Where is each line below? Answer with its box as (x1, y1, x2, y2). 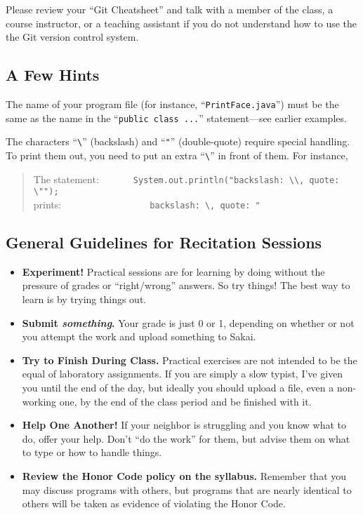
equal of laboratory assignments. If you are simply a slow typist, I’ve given (22, 366, 343, 381)
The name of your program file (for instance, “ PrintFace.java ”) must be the (6, 96, 339, 111)
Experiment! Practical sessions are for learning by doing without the (22, 264, 325, 279)
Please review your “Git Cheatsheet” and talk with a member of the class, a (6, 2, 334, 16)
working (22, 394, 57, 408)
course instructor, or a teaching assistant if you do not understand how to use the (6, 15, 357, 30)
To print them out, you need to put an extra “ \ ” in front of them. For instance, (6, 147, 348, 162)
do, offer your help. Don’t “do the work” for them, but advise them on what (22, 431, 350, 446)
